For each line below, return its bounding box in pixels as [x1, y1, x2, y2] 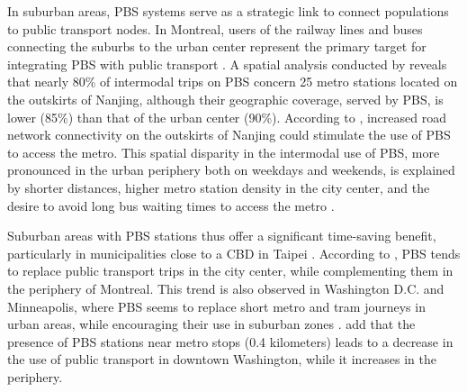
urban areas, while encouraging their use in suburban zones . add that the [7, 315, 416, 333]
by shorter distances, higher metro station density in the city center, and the [7, 178, 430, 196]
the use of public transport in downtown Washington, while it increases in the [7, 350, 436, 369]
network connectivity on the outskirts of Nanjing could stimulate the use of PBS [7, 125, 451, 144]
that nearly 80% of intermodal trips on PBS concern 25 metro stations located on [7, 72, 458, 91]
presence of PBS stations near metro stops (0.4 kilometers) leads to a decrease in [7, 332, 454, 351]
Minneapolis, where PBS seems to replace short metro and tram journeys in [7, 296, 426, 315]
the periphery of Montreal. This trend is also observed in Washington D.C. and [7, 278, 445, 297]
